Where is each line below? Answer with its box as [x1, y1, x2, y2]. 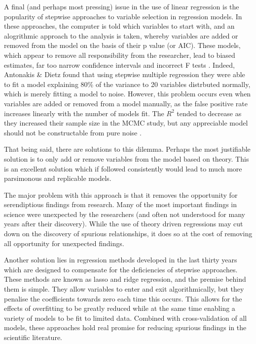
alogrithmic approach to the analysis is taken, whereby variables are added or [4, 30, 238, 41]
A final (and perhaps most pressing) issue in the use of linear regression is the [4, 1, 239, 11]
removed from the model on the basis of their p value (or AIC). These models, [4, 40, 241, 50]
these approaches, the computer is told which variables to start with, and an [4, 21, 235, 31]
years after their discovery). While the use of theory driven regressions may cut [4, 218, 243, 229]
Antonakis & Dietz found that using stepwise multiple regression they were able [4, 69, 245, 80]
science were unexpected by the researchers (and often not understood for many [4, 209, 245, 219]
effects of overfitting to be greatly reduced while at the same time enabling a [4, 303, 235, 313]
